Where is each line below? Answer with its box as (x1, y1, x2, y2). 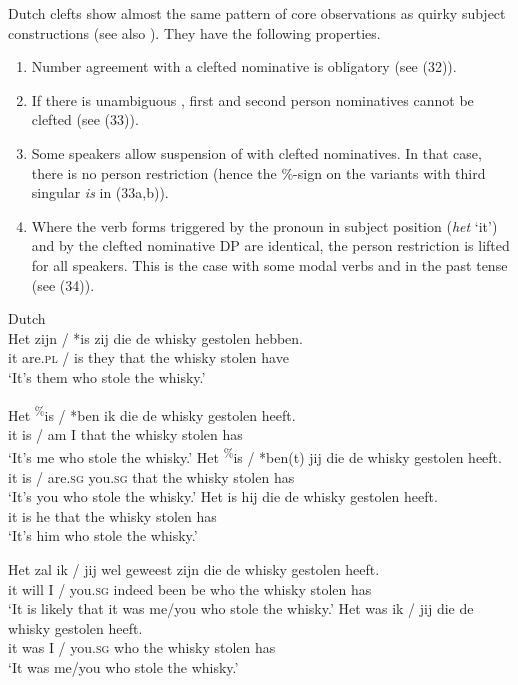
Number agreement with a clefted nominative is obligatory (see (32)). (31, 56, 457, 77)
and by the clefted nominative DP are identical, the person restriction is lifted (31, 235, 510, 256)
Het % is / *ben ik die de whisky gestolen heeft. (8, 401, 296, 425)
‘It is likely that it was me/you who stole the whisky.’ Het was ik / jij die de (8, 598, 474, 619)
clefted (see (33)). (31, 109, 139, 130)
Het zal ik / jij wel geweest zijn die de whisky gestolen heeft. (8, 558, 380, 579)
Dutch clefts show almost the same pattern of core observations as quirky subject (8, 3, 506, 23)
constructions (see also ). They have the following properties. (8, 22, 381, 43)
